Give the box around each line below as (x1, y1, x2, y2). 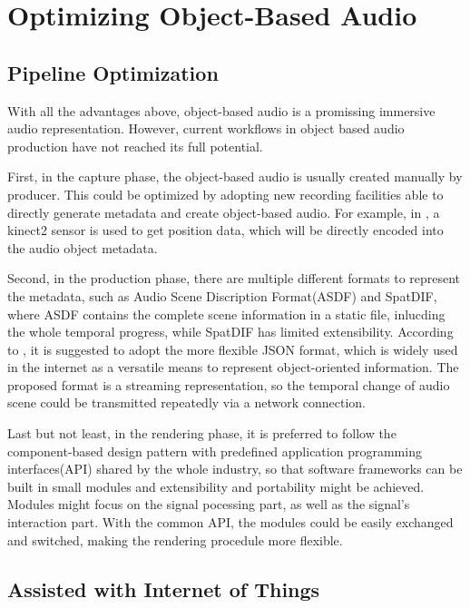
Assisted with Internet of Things (7, 574, 320, 603)
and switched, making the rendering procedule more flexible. (7, 530, 343, 549)
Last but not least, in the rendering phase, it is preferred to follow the (7, 424, 397, 443)
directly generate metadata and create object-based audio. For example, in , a (7, 202, 440, 221)
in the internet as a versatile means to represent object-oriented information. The (7, 358, 459, 377)
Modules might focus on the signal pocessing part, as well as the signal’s (7, 495, 410, 514)
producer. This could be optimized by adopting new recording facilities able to (7, 184, 444, 203)
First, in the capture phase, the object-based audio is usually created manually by (7, 167, 463, 186)
